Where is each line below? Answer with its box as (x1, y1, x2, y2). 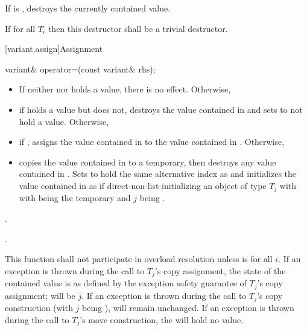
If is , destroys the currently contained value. (5, 2, 171, 14)
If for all (5, 22, 36, 34)
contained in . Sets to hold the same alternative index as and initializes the (19, 167, 297, 180)
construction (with (5, 301, 73, 314)
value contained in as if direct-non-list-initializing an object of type (19, 179, 267, 191)
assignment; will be (5, 289, 75, 301)
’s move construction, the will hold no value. (80, 313, 244, 326)
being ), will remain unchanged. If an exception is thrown (82, 301, 294, 314)
